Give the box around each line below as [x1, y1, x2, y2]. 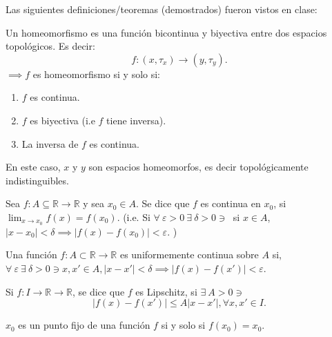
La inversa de [21, 136, 79, 151]
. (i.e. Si [117, 209, 150, 224]
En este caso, [6, 160, 61, 174]
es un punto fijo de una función [18, 318, 150, 332]
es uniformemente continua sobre [119, 247, 259, 262]
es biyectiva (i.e [30, 113, 95, 127]
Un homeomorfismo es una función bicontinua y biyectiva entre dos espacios [6, 25, 327, 39]
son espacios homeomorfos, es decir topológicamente [88, 160, 309, 174]
